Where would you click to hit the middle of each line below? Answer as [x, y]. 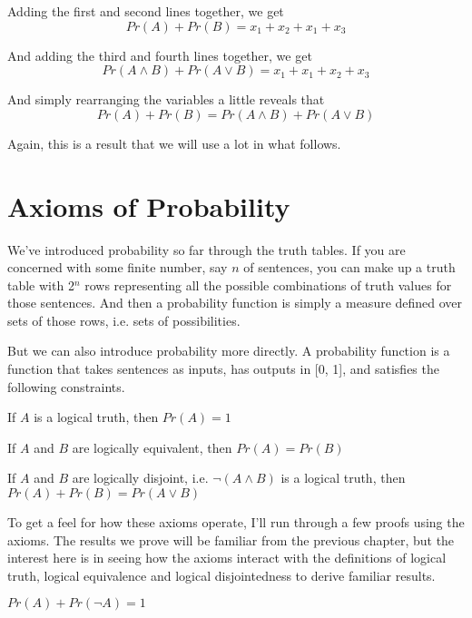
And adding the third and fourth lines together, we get [160, 55]
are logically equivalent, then [152, 447]
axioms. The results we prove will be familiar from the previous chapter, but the [231, 540]
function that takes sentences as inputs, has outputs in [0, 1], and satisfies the [223, 369]
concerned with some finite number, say [118, 267]
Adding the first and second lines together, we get [146, 11]
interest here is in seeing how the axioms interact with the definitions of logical [227, 558]
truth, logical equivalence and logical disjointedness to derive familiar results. [221, 575]
